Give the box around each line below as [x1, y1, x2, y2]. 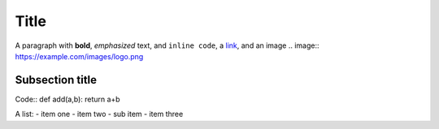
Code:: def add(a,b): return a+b [15, 94, 121, 104]
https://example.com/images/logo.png [15, 51, 144, 61]
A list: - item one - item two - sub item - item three [15, 110, 184, 119]
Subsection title [15, 73, 98, 87]
